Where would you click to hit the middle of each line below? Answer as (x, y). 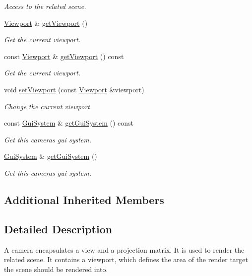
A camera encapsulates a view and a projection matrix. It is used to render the (124, 249)
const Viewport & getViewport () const (64, 56)
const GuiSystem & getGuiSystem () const (69, 123)
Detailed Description (58, 229)
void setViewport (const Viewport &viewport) (74, 89)
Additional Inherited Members (84, 199)
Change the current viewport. (48, 106)
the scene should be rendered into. (56, 269)
